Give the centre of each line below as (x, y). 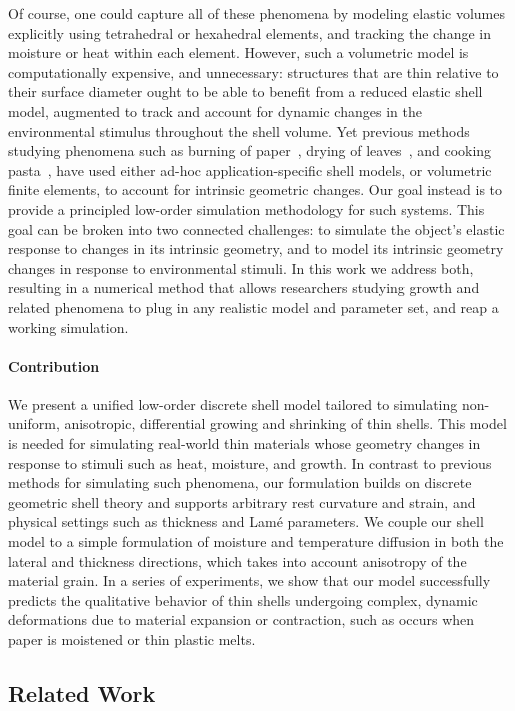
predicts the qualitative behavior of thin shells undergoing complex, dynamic (243, 599)
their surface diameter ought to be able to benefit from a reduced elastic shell (245, 91)
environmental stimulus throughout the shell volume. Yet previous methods (239, 130)
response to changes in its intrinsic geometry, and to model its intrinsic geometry (256, 248)
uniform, (34, 423)
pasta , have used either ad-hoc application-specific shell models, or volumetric (250, 169)
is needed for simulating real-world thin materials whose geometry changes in (244, 443)
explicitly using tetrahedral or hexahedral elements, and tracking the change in (249, 32)
